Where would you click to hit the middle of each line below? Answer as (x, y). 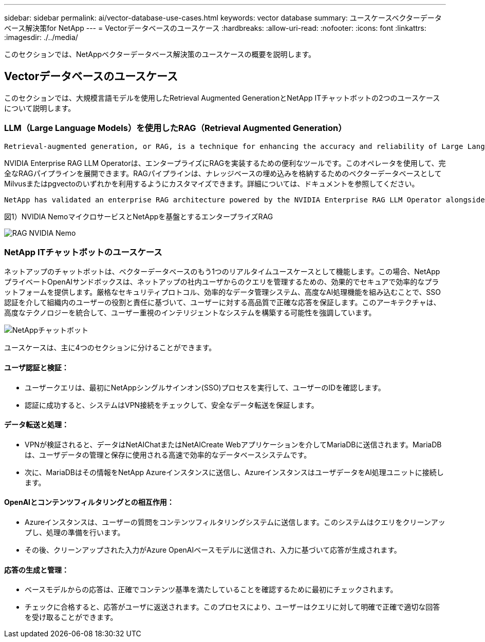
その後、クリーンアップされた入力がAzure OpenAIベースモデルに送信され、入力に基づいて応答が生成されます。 (213, 550)
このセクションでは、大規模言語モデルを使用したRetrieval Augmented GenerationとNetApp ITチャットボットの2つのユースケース (222, 98)
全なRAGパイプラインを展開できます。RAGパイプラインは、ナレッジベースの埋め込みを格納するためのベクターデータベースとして (223, 173)
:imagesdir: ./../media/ (41, 37)
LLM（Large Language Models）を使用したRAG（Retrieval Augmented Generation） (175, 128)
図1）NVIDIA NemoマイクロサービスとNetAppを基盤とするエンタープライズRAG (139, 216)
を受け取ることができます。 (71, 617)
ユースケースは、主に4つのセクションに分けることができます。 (110, 348)
